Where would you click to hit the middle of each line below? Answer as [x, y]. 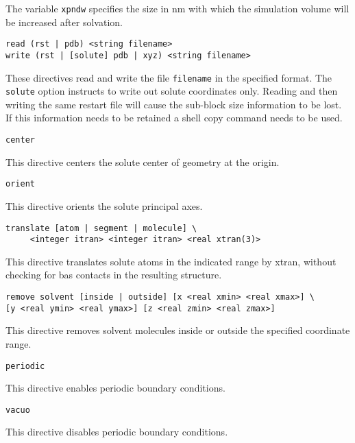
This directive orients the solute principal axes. [104, 205]
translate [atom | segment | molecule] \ [101, 228]
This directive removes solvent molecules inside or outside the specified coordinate [178, 330]
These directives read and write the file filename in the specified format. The [169, 77]
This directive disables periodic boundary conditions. [117, 432]
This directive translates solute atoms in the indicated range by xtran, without [171, 261]
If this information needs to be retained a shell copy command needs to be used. [174, 118]
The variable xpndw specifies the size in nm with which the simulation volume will [177, 8]
